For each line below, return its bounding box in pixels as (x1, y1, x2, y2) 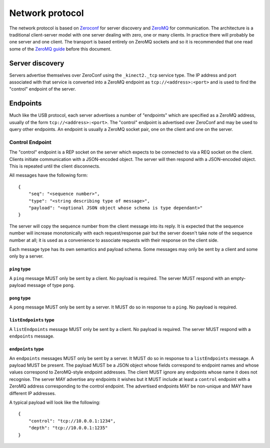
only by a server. (9, 253, 44, 259)
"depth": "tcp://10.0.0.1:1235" (28, 425, 108, 431)
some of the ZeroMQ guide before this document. (9, 45, 112, 52)
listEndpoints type (9, 317, 54, 323)
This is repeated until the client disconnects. (9, 163, 100, 169)
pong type (9, 295, 31, 301)
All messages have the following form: (9, 172, 88, 178)
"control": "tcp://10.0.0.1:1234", (28, 418, 116, 423)
